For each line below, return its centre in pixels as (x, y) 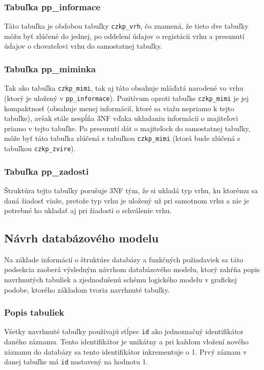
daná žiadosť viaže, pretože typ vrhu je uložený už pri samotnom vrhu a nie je (127, 200)
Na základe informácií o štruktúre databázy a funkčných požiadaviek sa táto (124, 259)
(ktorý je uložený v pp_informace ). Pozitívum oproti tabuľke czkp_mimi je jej (127, 98)
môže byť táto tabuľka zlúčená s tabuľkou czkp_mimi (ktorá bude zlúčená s (122, 138)
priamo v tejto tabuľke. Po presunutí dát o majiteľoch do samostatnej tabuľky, (127, 128)
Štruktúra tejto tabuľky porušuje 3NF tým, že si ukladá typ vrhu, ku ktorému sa (131, 190)
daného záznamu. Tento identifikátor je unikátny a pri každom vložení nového (126, 342)
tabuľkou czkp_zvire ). (40, 148)
